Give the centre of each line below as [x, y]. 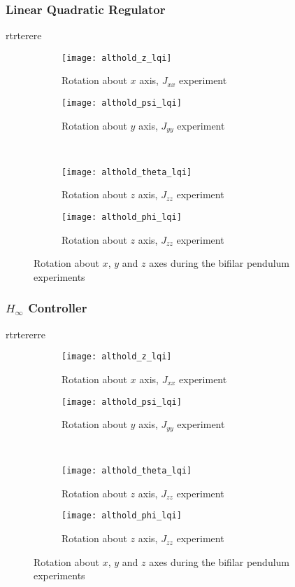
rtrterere [24, 35]
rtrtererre [26, 334]
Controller [58, 308]
